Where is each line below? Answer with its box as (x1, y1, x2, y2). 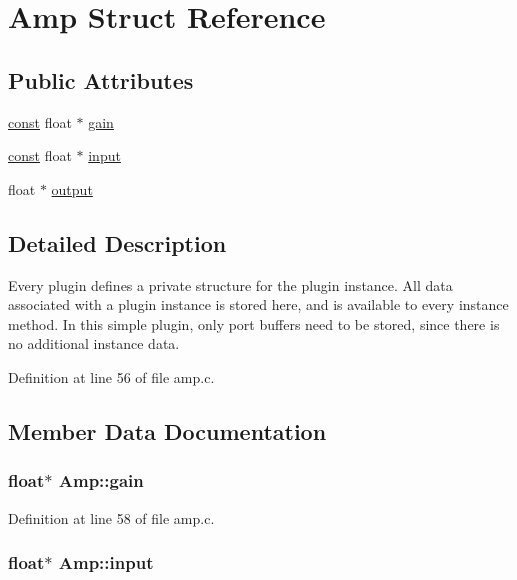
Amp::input (58, 550, 154, 575)
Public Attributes (8, 64, 194, 95)
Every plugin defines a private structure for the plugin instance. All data (8, 274, 453, 295)
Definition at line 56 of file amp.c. (8, 366, 215, 387)
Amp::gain (58, 468, 144, 493)
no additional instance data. (8, 333, 180, 354)
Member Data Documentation (8, 415, 327, 446)
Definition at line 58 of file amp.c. (8, 507, 215, 528)
